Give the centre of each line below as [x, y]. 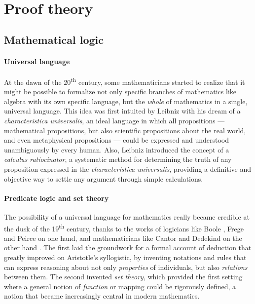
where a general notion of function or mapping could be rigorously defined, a [120, 286]
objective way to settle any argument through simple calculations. [104, 178]
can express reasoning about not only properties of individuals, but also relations [126, 267]
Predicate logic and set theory [56, 198]
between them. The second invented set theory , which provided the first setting [123, 277]
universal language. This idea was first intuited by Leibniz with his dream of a [122, 111]
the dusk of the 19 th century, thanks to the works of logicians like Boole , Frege [124, 228]
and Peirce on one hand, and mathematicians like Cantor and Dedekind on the [123, 238]
